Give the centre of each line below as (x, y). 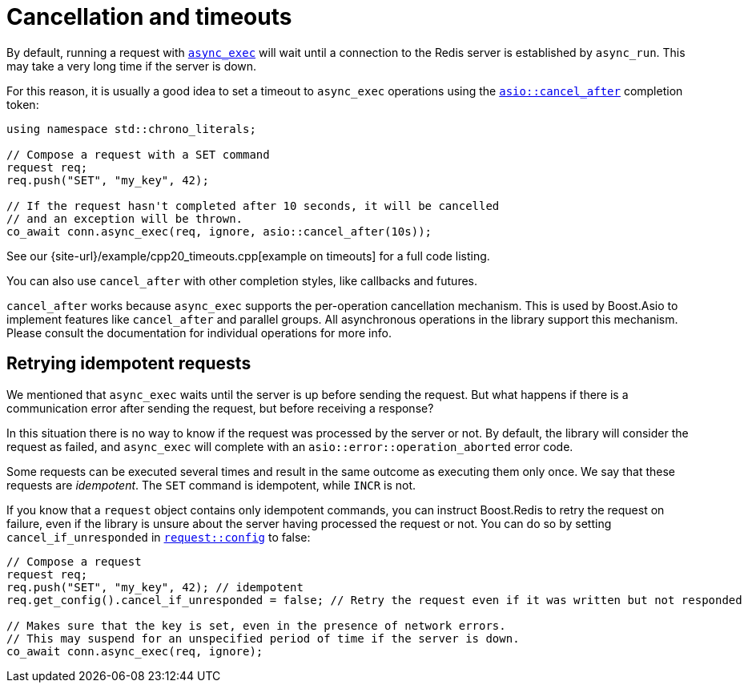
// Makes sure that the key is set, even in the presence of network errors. (256, 625)
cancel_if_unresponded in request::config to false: (159, 537)
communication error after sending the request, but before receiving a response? (220, 408)
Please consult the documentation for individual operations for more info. (199, 332)
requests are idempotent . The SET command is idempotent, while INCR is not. (211, 485)
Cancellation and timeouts (149, 17)
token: (23, 104)
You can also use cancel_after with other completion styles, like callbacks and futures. (242, 280)
